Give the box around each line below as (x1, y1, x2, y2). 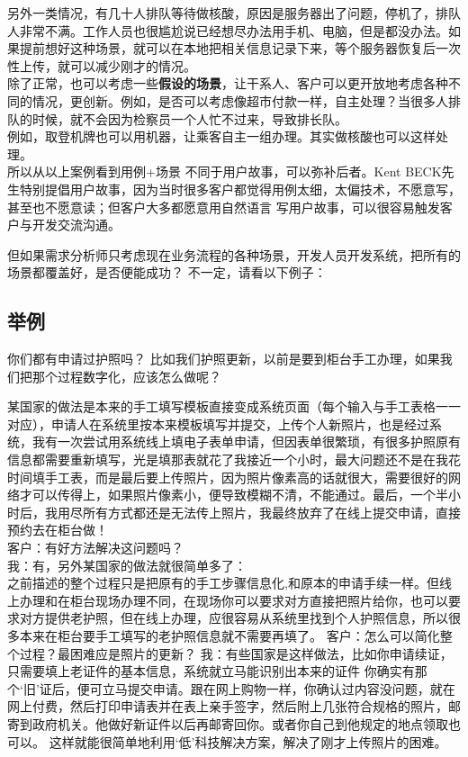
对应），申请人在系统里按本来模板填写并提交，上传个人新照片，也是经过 (7, 414, 429, 433)
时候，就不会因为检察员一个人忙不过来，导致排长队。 (31, 109, 347, 128)
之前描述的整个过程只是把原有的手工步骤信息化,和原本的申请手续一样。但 (7, 573, 439, 592)
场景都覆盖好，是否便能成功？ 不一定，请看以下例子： (7, 263, 327, 282)
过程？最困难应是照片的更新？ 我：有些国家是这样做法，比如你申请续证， (19, 644, 453, 662)
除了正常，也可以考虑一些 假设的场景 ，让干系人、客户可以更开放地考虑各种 (7, 74, 448, 93)
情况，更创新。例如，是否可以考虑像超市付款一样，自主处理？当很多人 (31, 91, 448, 110)
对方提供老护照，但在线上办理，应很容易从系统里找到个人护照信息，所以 (19, 608, 448, 627)
